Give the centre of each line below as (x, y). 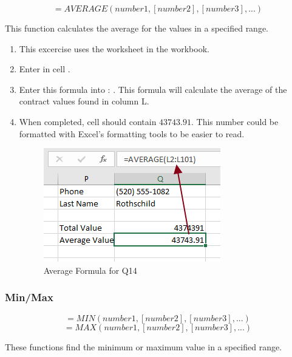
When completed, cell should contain (88, 121)
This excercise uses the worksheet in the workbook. (114, 48)
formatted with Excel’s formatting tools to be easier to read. (132, 133)
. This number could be (235, 121)
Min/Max (29, 297)
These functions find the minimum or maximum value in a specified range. (144, 346)
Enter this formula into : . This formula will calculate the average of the (153, 89)
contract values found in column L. (84, 101)
